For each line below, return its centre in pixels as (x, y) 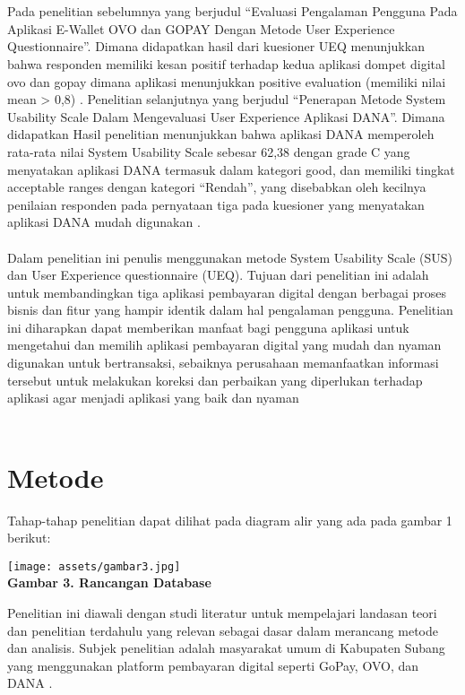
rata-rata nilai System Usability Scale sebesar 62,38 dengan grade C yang (209, 151)
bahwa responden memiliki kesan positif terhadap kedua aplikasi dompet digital (226, 63)
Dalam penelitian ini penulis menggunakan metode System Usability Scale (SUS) (230, 257)
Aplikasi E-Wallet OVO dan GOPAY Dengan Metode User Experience (201, 28)
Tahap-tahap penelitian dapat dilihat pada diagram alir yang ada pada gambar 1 (230, 520)
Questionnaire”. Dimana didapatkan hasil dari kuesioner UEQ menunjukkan (216, 46)
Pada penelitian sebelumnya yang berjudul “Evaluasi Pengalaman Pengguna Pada (232, 11)
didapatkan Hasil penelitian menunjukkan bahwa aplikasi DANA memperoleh (221, 134)
